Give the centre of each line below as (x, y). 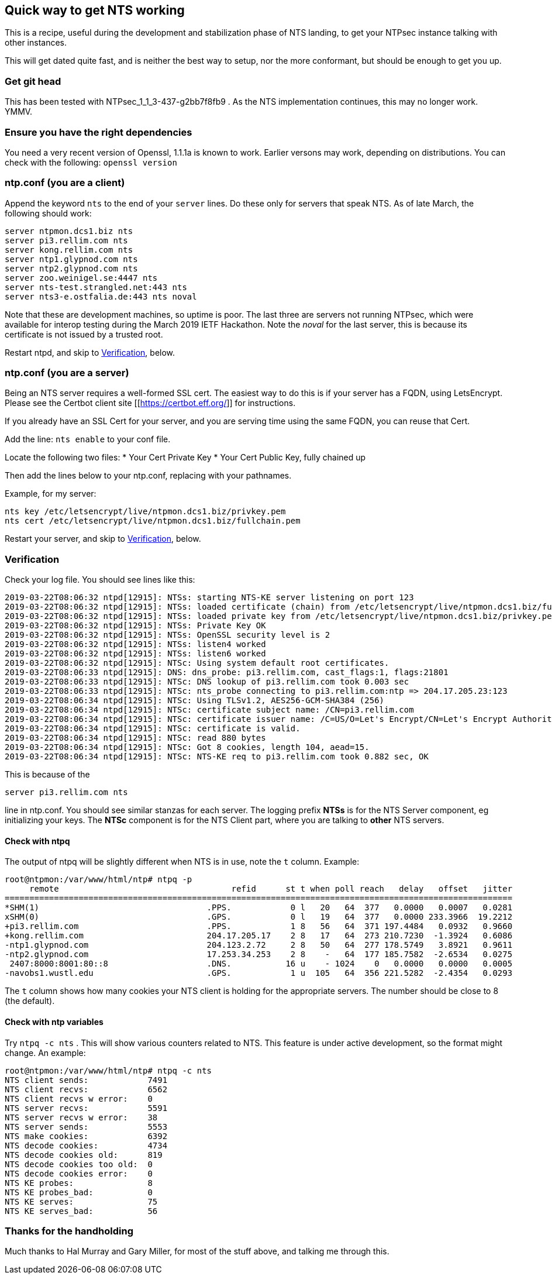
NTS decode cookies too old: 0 (79, 1164)
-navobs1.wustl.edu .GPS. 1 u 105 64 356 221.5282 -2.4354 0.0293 (259, 973)
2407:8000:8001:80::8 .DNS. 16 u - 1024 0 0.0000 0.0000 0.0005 (261, 964)
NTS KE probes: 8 (79, 1183)
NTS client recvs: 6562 (86, 1089)
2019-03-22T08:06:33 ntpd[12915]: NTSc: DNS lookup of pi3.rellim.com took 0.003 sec (207, 682)
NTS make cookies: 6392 (86, 1136)
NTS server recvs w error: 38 (81, 1117)
